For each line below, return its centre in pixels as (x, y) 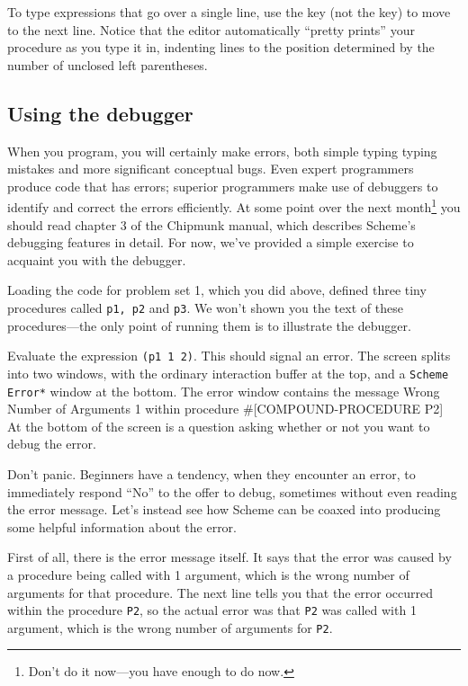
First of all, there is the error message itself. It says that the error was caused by (229, 557)
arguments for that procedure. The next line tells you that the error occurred (220, 592)
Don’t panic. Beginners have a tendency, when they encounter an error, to (211, 473)
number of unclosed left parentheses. (108, 64)
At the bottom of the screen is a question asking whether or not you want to (219, 426)
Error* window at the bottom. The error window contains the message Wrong (224, 391)
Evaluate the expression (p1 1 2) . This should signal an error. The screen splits (229, 356)
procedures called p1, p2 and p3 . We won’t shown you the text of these (205, 307)
